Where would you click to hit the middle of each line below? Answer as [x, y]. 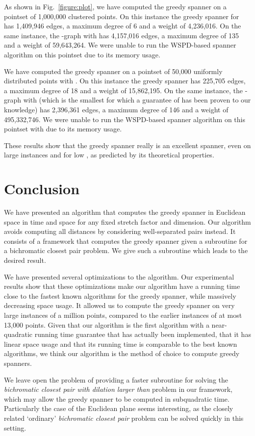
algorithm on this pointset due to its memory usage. [82, 54]
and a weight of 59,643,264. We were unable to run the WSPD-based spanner [120, 45]
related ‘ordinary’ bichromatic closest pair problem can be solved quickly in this [124, 418]
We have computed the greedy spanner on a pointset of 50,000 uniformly [113, 71]
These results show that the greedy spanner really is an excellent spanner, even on [127, 145]
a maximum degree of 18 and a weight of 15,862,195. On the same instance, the [124, 90]
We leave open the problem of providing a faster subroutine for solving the [116, 379]
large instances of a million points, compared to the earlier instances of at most [123, 315]
